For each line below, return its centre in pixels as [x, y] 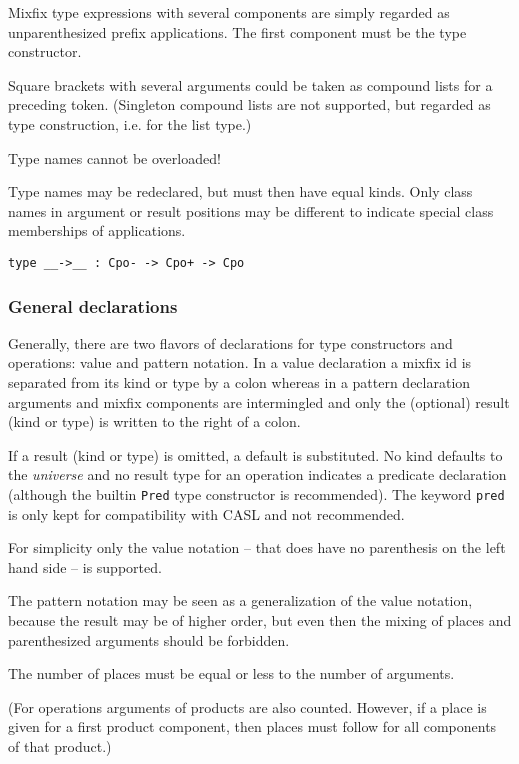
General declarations [93, 305]
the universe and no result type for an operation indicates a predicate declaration [257, 474]
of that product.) [60, 745]
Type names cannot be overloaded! [114, 157]
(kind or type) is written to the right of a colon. [154, 421]
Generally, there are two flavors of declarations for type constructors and [230, 342]
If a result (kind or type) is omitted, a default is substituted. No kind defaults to [255, 454]
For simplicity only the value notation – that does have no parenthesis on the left [257, 547]
